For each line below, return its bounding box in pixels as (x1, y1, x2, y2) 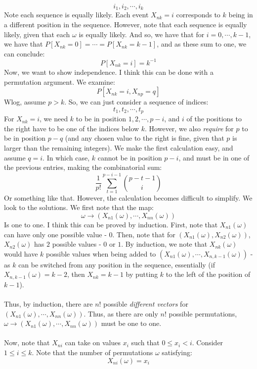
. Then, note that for (112, 229, 175, 239)
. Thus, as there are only (84, 308, 158, 318)
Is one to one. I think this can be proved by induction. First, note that (4, 219, 218, 230)
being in (228, 9, 253, 20)
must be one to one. (101, 318, 162, 328)
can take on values (65, 337, 121, 348)
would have (4, 248, 38, 259)
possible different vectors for (103, 299, 188, 309)
